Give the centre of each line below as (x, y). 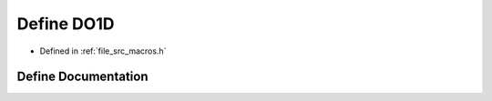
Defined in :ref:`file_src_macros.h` (103, 51)
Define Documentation (82, 77)
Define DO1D (66, 24)
